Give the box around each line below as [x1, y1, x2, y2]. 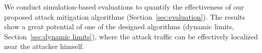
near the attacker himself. [4, 41, 84, 51]
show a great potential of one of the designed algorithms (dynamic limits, [4, 21, 234, 32]
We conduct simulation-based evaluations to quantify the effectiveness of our [4, 2, 244, 12]
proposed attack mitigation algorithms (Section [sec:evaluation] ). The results [4, 11, 246, 22]
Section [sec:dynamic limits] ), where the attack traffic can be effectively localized [4, 31, 258, 41]
